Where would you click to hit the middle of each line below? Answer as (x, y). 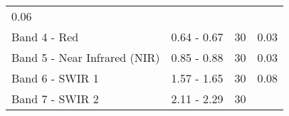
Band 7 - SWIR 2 (55, 99)
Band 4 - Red (45, 37)
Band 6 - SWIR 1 (55, 78)
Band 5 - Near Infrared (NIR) (86, 57)
